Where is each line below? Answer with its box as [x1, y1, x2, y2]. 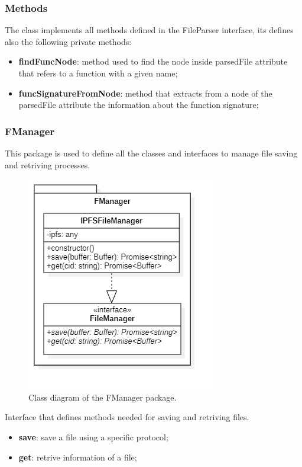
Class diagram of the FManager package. [28, 391, 177, 403]
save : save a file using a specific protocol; [18, 430, 168, 443]
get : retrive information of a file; [18, 450, 137, 463]
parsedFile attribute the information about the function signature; [18, 98, 259, 111]
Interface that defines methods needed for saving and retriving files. [5, 411, 249, 423]
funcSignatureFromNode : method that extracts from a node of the [18, 87, 272, 99]
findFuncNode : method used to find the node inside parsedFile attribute [18, 55, 288, 68]
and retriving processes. [5, 158, 90, 171]
